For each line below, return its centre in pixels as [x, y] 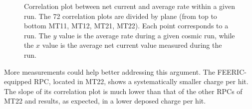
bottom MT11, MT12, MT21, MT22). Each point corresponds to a [126, 26]
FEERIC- [232, 71]
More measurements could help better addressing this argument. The [110, 71]
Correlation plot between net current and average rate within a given [129, 6]
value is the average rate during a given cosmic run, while [147, 35]
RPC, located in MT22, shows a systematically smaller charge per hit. [141, 81]
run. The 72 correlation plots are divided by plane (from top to [121, 16]
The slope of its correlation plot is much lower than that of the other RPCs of [123, 91]
